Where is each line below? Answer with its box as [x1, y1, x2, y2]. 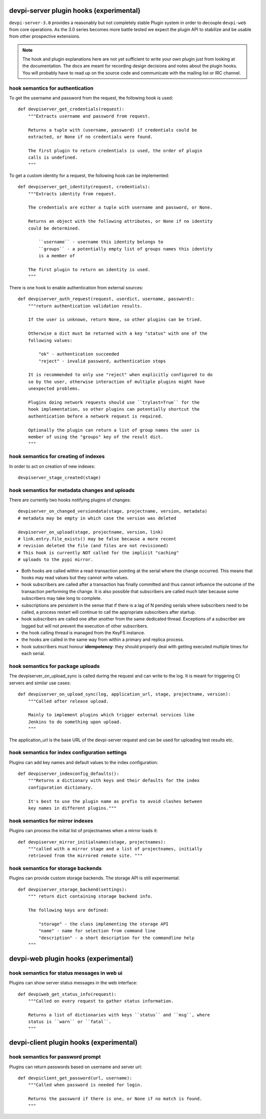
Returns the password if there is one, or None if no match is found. [28, 1096, 202, 1102]
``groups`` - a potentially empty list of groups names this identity [38, 246, 213, 251]
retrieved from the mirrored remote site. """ [28, 853, 143, 859]
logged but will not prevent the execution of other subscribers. [21, 623, 148, 629]
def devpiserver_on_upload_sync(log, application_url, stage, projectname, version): [18, 692, 231, 697]
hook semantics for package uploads [9, 663, 100, 669]
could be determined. [28, 225, 81, 231]
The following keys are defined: [28, 908, 109, 913]
